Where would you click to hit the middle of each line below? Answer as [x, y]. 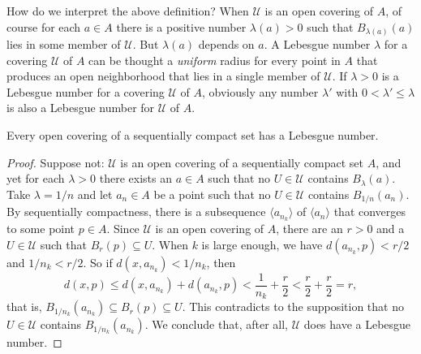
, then [221, 262]
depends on [226, 44]
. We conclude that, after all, [216, 324]
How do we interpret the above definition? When [128, 11]
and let [95, 194]
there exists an [135, 178]
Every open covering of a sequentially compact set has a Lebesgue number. [193, 135]
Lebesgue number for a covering [86, 91]
